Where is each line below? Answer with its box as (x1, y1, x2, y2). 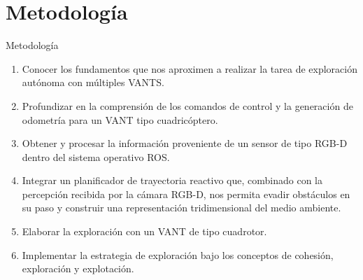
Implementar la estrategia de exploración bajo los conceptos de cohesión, (22, 247, 334, 262)
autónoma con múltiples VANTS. (22, 75, 164, 90)
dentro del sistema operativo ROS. (22, 149, 170, 164)
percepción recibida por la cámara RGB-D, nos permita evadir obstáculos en (22, 186, 350, 201)
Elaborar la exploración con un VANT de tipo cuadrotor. (22, 224, 267, 239)
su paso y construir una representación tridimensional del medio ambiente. (22, 200, 341, 215)
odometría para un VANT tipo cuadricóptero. (22, 112, 218, 127)
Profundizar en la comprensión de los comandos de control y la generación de (22, 98, 353, 113)
